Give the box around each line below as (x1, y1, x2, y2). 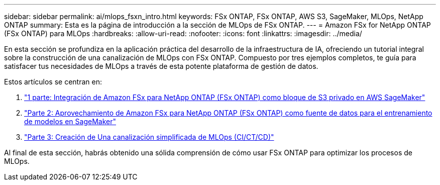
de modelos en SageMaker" (24, 117, 116, 126)
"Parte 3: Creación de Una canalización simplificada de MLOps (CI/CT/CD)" (24, 133, 274, 141)
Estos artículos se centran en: (4, 77, 102, 86)
